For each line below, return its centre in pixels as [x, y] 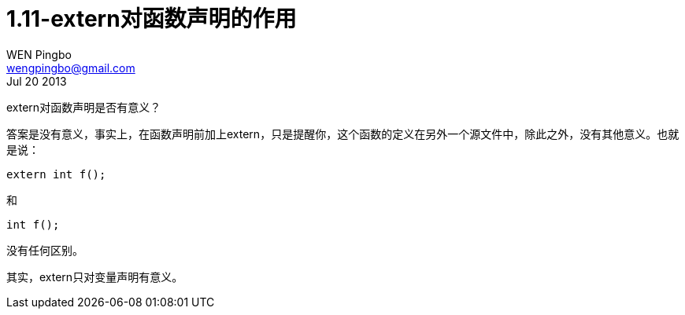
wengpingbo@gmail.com [71, 68]
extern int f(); [56, 174]
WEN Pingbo [39, 54]
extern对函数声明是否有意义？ [84, 107]
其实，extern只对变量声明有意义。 [95, 277]
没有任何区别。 [45, 250]
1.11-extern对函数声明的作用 [152, 19]
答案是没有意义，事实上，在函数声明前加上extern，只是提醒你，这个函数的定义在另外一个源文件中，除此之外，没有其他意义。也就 [343, 134]
